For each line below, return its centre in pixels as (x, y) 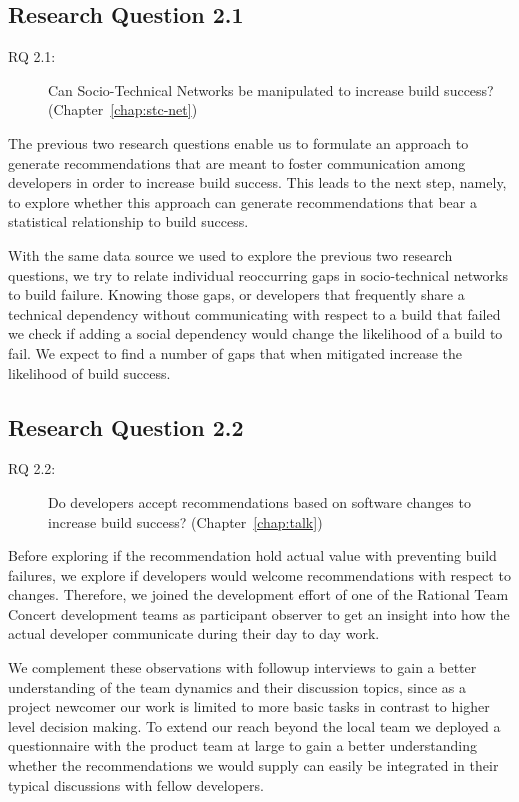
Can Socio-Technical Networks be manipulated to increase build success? (271, 89)
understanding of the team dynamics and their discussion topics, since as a (237, 686)
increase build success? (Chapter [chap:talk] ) (185, 521)
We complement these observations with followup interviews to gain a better (242, 667)
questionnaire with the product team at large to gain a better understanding (242, 745)
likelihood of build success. (89, 372)
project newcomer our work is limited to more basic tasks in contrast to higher (249, 706)
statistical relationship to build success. (128, 221)
